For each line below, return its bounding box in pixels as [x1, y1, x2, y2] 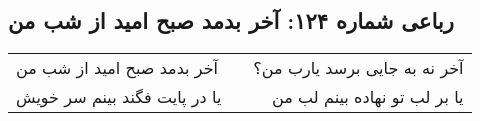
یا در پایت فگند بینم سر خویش [16, 85, 222, 109]
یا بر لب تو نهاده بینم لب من [272, 85, 464, 109]
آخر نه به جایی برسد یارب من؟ [253, 56, 464, 80]
